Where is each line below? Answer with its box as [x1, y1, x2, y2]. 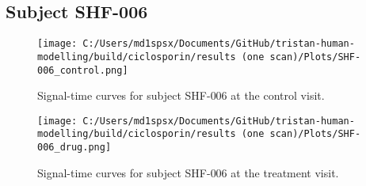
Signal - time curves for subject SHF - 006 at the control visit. [37, 87, 325, 104]
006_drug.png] [37, 142, 112, 154]
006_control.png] [37, 64, 128, 76]
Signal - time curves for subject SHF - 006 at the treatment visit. [37, 164, 339, 180]
